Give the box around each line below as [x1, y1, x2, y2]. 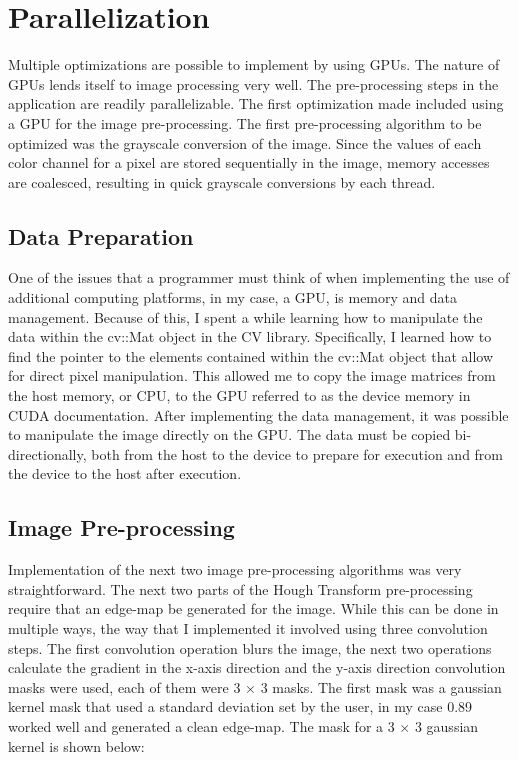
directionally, [8, 443, 87, 464]
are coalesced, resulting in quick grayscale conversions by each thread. [8, 171, 436, 192]
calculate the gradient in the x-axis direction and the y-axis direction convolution [8, 657, 506, 678]
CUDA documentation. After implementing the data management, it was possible [8, 404, 509, 425]
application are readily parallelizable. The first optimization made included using [8, 93, 504, 114]
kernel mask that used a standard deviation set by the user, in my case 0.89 [8, 696, 473, 717]
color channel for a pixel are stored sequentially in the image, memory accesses [8, 152, 490, 173]
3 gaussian [414, 715, 479, 736]
